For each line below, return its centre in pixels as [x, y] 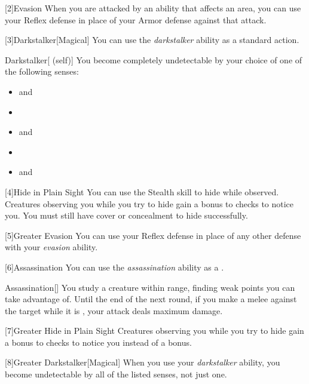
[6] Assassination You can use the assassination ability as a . [114, 267]
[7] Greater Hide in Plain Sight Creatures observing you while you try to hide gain [154, 331]
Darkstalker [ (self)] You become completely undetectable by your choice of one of [154, 59]
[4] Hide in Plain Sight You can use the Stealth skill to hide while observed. [142, 191]
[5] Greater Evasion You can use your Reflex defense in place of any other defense [153, 235]
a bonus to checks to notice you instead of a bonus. [98, 342]
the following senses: [42, 71]
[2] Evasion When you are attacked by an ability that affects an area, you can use [153, 8]
